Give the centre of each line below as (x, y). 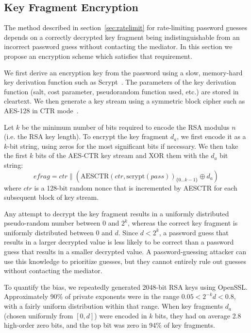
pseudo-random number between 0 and (62, 223)
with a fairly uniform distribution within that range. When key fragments (114, 306)
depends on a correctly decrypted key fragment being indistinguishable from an (122, 37)
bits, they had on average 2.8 (198, 315)
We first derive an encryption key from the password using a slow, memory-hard (123, 72)
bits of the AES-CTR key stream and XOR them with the (122, 155)
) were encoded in (121, 315)
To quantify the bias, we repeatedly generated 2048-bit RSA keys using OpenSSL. (126, 287)
